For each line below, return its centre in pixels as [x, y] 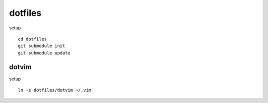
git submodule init [42, 46]
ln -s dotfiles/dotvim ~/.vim [55, 90]
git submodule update [44, 53]
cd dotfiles [33, 39]
